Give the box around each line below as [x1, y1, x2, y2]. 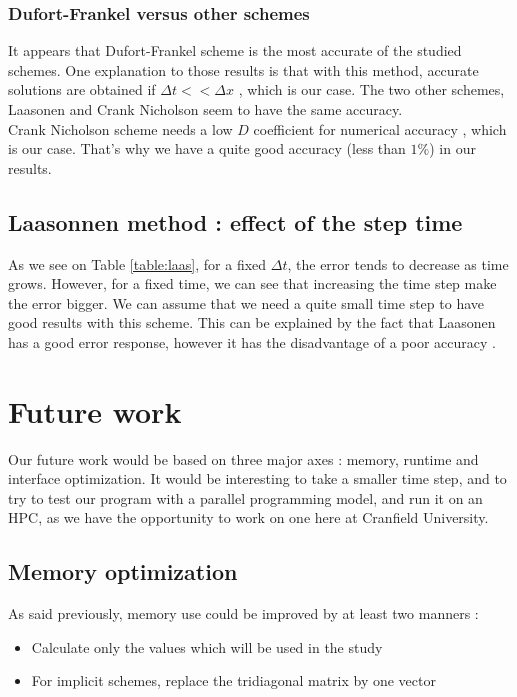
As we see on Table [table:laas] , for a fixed [8, 253, 267, 274]
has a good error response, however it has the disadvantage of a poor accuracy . [8, 331, 496, 352]
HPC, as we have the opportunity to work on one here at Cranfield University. [8, 507, 489, 528]
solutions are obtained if [8, 79, 156, 100]
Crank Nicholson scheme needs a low [8, 118, 233, 139]
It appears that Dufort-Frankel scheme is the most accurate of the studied [8, 40, 462, 61]
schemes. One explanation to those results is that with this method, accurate [8, 59, 479, 80]
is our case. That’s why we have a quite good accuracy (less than [8, 138, 406, 159]
